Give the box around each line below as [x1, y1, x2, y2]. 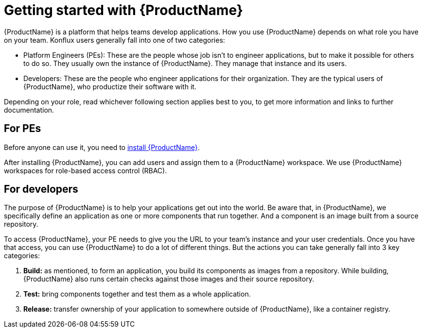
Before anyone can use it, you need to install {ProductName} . [4, 143, 200, 151]
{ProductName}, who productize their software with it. [23, 82, 196, 91]
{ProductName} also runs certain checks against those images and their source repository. [23, 275, 314, 283]
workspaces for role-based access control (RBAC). [4, 166, 167, 175]
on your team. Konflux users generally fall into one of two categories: [4, 35, 225, 44]
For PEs [4, 122, 41, 135]
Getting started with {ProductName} [4, 2, 243, 18]
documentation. [4, 105, 54, 114]
